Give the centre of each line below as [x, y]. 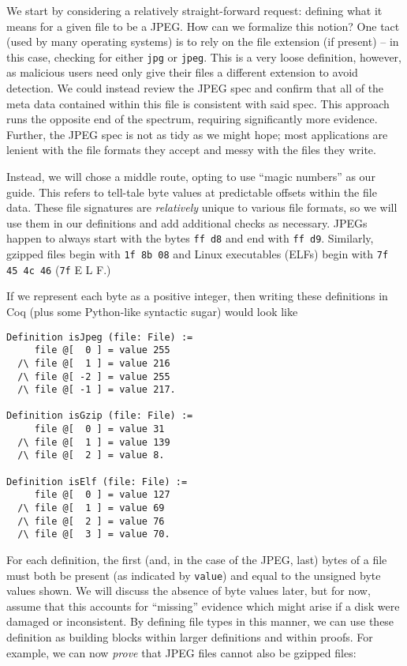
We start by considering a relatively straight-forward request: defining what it [194, 10]
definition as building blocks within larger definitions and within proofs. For [190, 637]
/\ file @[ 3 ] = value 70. [94, 534]
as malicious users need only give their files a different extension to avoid [182, 72]
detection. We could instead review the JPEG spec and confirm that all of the [195, 88]
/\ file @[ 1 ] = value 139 [94, 442]
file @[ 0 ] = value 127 [102, 495]
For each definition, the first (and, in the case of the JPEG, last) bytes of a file [197, 560]
